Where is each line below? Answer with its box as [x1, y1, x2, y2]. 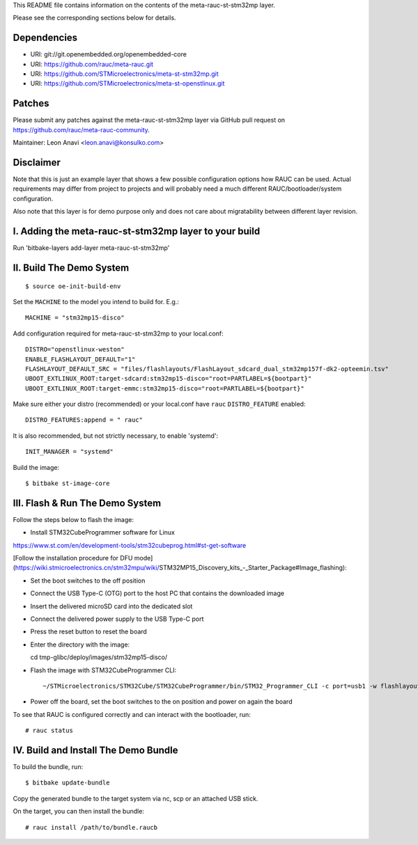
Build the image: [13, 463, 59, 471]
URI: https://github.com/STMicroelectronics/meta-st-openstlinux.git [30, 79, 225, 88]
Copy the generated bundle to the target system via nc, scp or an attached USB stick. [13, 794, 258, 803]
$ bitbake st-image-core [25, 480, 110, 487]
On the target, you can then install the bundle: [13, 807, 144, 816]
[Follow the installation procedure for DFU [13, 554, 133, 562]
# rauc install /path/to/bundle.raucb [25, 823, 158, 831]
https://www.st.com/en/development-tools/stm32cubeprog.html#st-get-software [13, 541, 247, 549]
